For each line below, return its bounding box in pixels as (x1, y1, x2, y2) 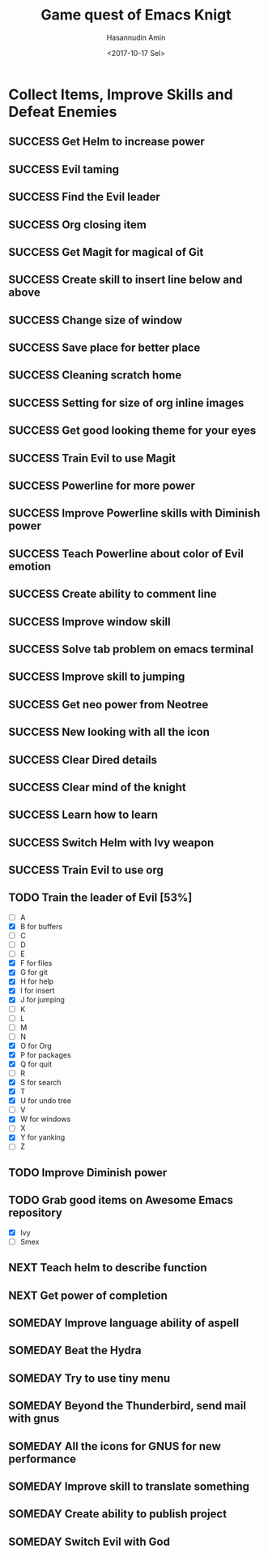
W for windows (19, 1115, 71, 1124)
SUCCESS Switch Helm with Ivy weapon (8, 835, 215, 850)
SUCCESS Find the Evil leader (8, 190, 160, 204)
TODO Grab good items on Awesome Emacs (8, 1193, 233, 1207)
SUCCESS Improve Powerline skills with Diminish (8, 506, 261, 521)
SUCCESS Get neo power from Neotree (8, 697, 209, 712)
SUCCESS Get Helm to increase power (8, 135, 205, 149)
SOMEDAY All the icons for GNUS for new (8, 1439, 221, 1453)
